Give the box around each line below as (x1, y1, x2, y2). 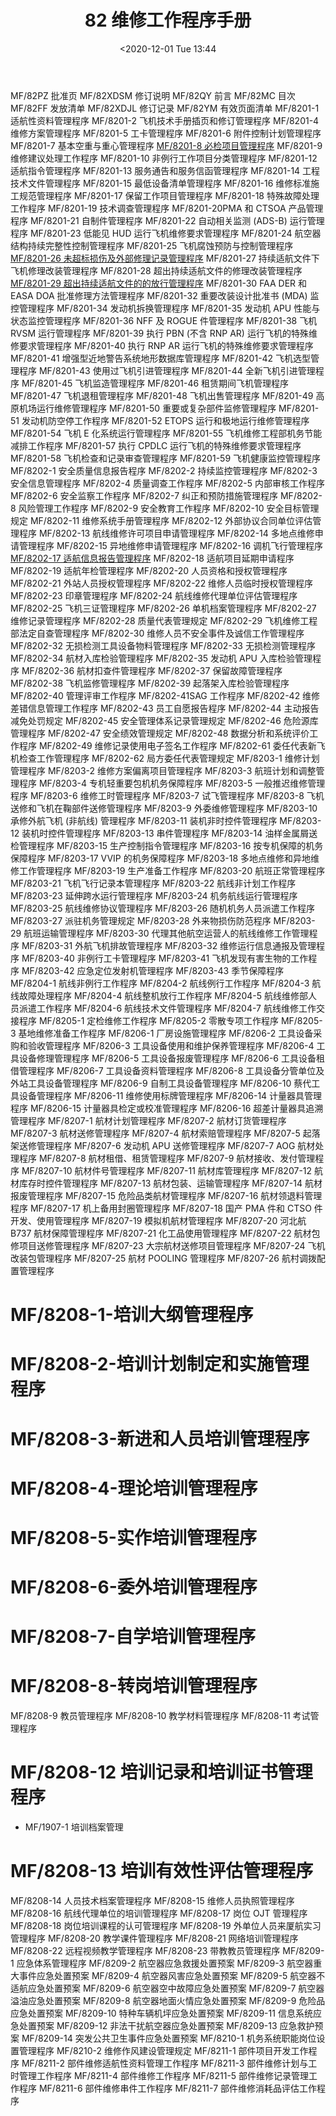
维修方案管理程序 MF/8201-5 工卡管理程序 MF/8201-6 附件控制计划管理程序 (10, 127, 322, 139)
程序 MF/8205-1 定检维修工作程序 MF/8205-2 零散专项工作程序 (18, 1014, 279, 1026)
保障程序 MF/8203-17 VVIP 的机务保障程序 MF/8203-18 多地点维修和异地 (10, 852, 312, 864)
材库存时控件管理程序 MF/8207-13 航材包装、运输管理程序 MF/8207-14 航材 (10, 1177, 323, 1189)
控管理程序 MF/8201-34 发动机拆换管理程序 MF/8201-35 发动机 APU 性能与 (10, 302, 321, 314)
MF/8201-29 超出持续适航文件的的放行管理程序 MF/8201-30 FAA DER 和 (10, 277, 308, 289)
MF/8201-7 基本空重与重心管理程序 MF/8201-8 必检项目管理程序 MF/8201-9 (10, 139, 323, 151)
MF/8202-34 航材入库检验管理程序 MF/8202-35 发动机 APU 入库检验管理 (10, 652, 313, 664)
